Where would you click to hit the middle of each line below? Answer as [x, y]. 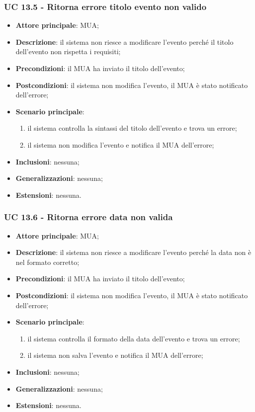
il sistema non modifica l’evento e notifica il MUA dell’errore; [121, 144]
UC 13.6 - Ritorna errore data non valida [88, 217]
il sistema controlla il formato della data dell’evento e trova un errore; [134, 338]
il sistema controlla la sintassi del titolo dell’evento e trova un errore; [132, 128]
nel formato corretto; [47, 262]
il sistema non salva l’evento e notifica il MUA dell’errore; [115, 355]
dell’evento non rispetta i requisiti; [68, 51]
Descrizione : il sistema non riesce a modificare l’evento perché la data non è [133, 252]
